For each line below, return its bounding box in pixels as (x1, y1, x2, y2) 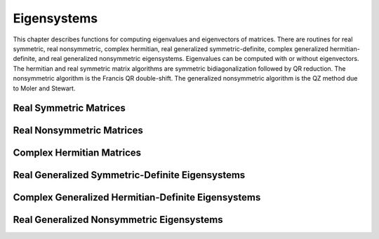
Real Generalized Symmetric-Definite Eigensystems (13, 169, 246, 182)
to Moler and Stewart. (13, 84, 76, 93)
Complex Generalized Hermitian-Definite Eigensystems (13, 191, 261, 203)
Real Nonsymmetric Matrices (13, 125, 144, 137)
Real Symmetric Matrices (13, 102, 126, 114)
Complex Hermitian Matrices (13, 147, 142, 159)
